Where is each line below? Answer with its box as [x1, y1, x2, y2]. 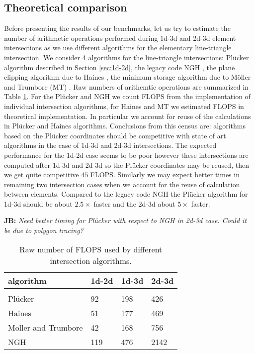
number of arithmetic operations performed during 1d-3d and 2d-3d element [4, 32, 236, 43]
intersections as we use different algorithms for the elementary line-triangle [4, 42, 232, 53]
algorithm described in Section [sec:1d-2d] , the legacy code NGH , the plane [4, 62, 235, 72]
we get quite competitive [4, 169, 79, 180]
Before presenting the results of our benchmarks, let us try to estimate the [4, 23, 231, 33]
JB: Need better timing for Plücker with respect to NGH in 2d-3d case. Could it [4, 215, 247, 226]
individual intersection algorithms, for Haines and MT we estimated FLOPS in [4, 101, 244, 111]
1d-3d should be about [4, 198, 73, 209]
